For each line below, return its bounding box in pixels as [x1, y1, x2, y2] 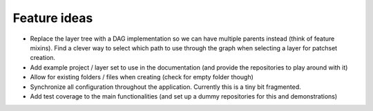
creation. [30, 54, 55, 62]
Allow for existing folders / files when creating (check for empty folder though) [30, 73, 254, 81]
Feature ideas [12, 10, 93, 26]
